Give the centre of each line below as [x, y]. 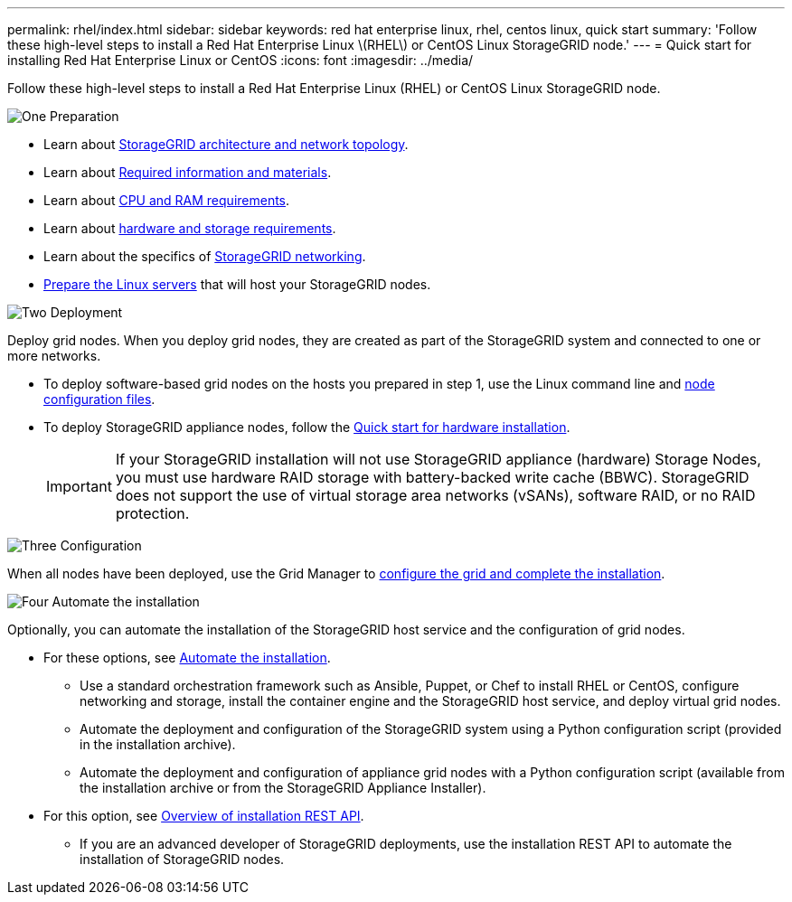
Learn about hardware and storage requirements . [190, 228]
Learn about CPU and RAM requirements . [167, 200]
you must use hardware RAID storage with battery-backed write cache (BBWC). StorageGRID [432, 477]
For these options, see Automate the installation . [187, 658]
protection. [152, 513]
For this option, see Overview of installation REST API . [204, 816]
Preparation [85, 116]
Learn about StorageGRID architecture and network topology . [226, 144]
